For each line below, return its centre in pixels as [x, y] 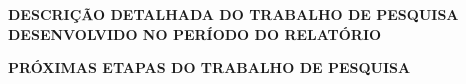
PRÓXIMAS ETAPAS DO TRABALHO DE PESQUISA [209, 67]
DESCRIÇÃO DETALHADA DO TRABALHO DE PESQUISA [233, 14]
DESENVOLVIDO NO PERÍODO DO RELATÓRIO [195, 33]
